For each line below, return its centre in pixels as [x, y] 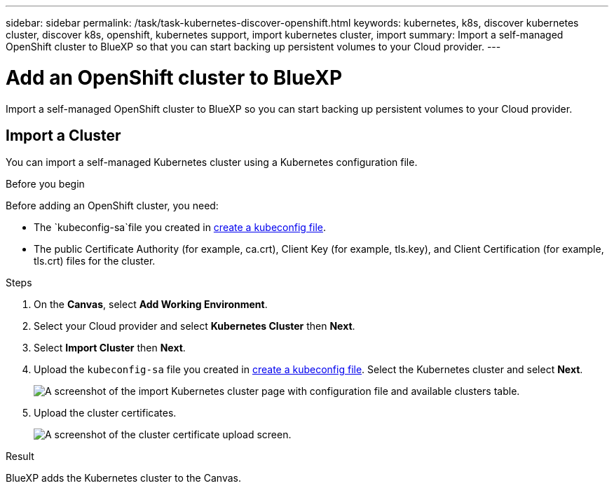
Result [20, 456]
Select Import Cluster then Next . [110, 348]
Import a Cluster [63, 135]
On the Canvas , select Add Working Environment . [151, 305]
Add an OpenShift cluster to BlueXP [174, 77]
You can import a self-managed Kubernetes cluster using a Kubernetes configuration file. [212, 162]
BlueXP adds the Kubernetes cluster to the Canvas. [123, 478]
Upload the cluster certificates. [105, 413]
